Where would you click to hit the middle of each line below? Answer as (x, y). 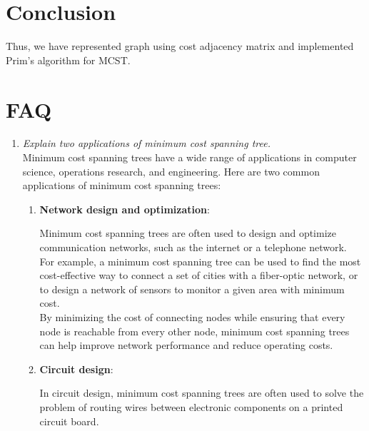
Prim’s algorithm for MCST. (68, 60)
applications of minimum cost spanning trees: (122, 185)
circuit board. (69, 421)
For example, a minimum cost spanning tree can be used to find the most (200, 261)
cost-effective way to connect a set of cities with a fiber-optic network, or (199, 275)
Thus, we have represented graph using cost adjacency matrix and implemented (180, 46)
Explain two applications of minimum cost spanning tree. (146, 143)
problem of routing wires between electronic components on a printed (191, 406)
